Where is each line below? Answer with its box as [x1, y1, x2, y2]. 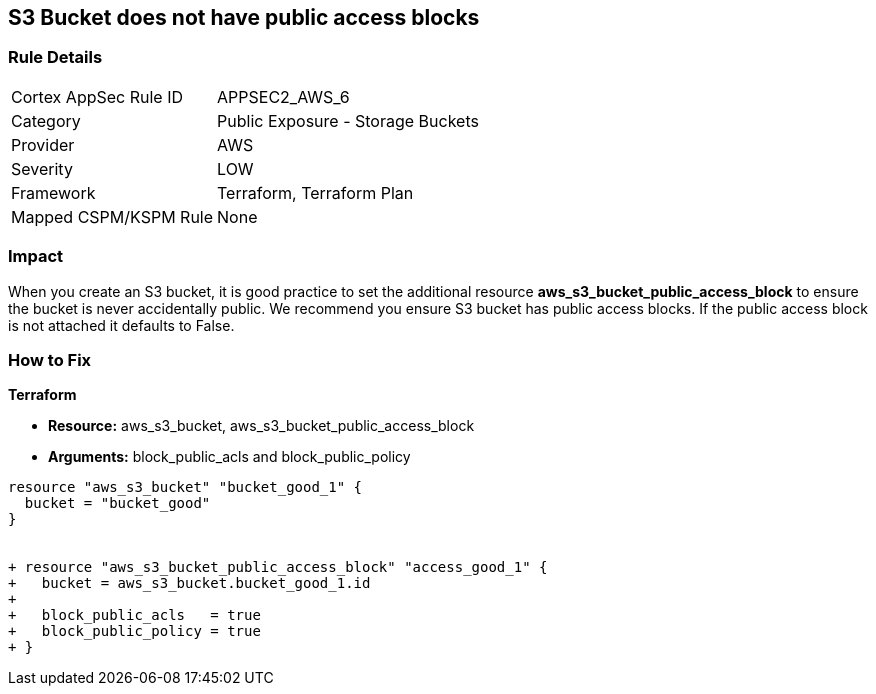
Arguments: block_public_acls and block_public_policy [48, 448, 411, 466]
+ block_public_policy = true [8, 623, 261, 640]
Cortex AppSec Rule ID [11, 86, 184, 107]
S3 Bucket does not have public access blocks [8, 5, 480, 30]
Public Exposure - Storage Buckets [217, 110, 479, 131]
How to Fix [8, 349, 92, 370]
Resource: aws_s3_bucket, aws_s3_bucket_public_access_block [48, 417, 475, 435]
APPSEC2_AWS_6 [217, 86, 350, 107]
